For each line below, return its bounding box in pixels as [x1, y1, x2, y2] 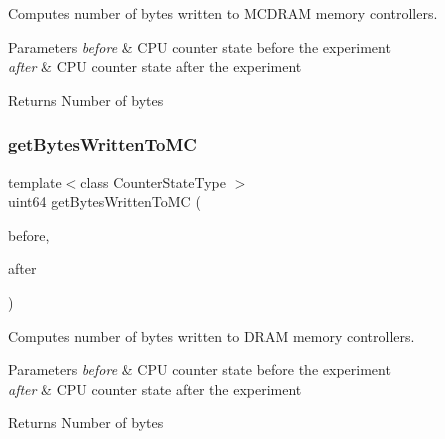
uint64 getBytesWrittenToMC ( [8, 191, 201, 212]
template [8, 171, 62, 192]
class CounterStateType [80, 171, 226, 192]
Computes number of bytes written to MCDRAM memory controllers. [8, 3, 438, 23]
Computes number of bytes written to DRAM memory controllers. [8, 325, 415, 346]
